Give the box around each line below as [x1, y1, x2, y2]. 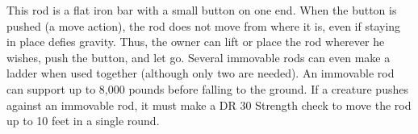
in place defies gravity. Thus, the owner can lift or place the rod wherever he [6, 33, 385, 50]
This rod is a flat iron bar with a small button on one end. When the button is [6, 2, 397, 18]
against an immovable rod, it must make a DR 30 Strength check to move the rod [6, 96, 412, 113]
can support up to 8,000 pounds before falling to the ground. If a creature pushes [6, 80, 408, 97]
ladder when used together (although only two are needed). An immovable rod [6, 65, 395, 82]
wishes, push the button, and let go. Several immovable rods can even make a [6, 48, 391, 65]
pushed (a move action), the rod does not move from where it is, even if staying [6, 17, 401, 34]
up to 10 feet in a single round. [6, 112, 160, 129]
